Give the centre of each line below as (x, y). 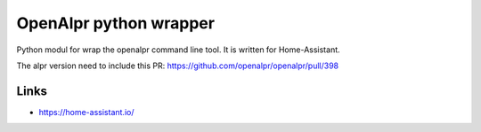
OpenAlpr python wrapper (116, 23)
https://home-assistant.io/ (86, 112)
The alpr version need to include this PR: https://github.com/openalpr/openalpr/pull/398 (177, 66)
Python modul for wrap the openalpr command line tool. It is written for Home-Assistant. (178, 50)
